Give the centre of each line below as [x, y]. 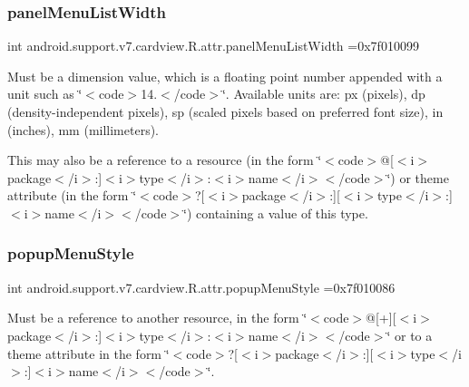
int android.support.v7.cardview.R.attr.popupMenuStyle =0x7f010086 [201, 287]
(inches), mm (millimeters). [83, 129]
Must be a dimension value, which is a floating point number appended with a [225, 76]
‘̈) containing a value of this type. [276, 213]
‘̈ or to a [410, 335]
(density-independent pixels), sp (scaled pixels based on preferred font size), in [225, 111]
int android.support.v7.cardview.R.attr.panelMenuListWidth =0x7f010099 [213, 46]
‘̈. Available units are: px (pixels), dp [323, 94]
